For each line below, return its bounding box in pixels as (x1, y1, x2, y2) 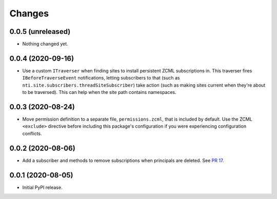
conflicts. (22, 130, 42, 136)
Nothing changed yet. (22, 41, 69, 47)
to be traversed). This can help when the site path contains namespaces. (22, 89, 176, 95)
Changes (9, 8, 49, 19)
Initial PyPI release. (22, 184, 63, 190)
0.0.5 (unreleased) (9, 27, 71, 36)
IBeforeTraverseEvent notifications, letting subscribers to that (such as (22, 75, 180, 81)
